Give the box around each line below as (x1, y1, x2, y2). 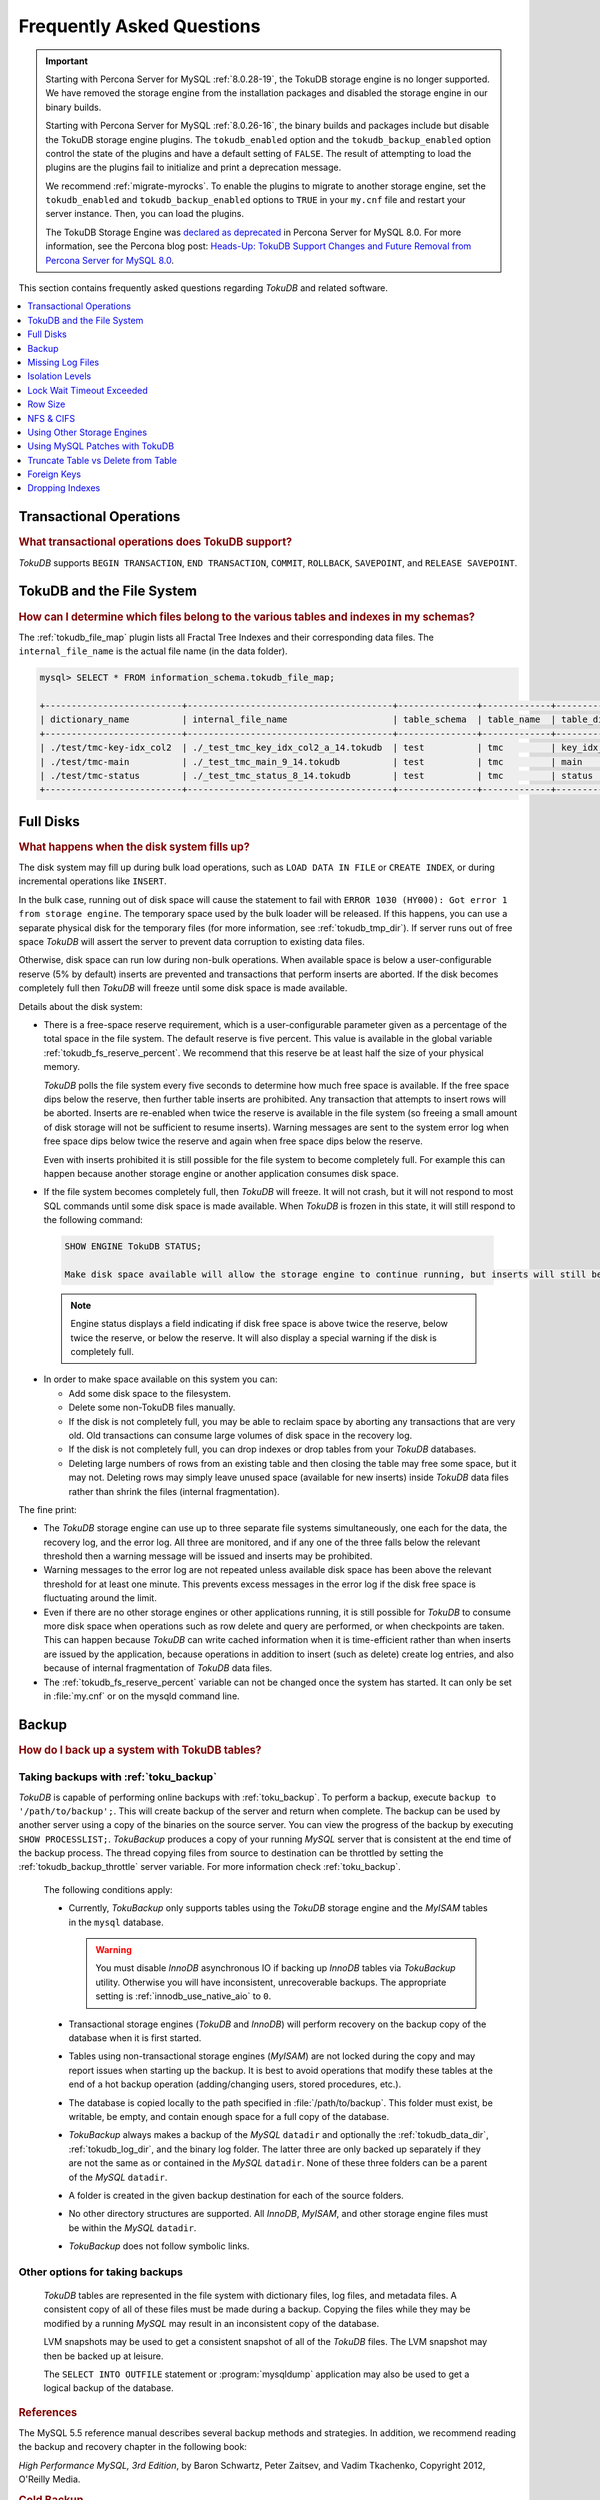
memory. (43, 1061, 80, 1073)
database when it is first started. (68, 2031, 202, 2044)
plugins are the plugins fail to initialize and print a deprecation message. (45, 161, 342, 174)
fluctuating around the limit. (43, 1592, 157, 1604)
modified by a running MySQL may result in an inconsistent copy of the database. (43, 2317, 380, 2329)
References (18, 2405, 78, 2419)
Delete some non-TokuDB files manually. (68, 1401, 236, 1414)
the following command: (43, 1214, 144, 1226)
